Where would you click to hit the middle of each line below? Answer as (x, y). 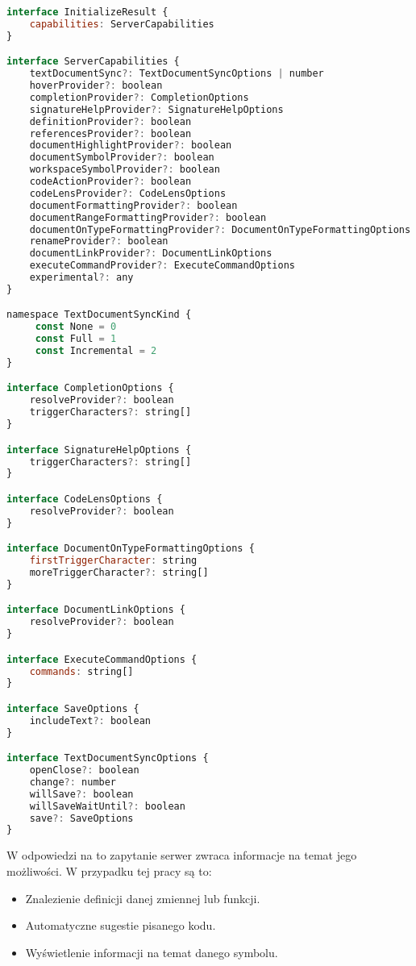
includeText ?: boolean (90, 720)
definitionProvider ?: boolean (110, 121)
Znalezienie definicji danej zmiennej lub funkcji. (143, 898)
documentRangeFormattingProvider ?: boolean (148, 217)
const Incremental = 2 (96, 351)
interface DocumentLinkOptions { (96, 610)
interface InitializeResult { (87, 12)
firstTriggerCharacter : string (113, 561)
